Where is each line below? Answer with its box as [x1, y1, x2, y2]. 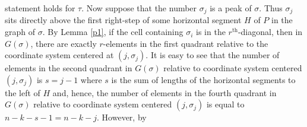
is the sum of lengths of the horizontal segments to [111, 73, 296, 85]
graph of [5, 26, 36, 38]
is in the [196, 26, 226, 38]
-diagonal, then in [238, 26, 303, 38]
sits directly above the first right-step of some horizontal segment [5, 14, 242, 26]
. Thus [259, 2, 283, 14]
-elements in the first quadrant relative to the [103, 37, 268, 49]
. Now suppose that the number [81, 2, 197, 14]
